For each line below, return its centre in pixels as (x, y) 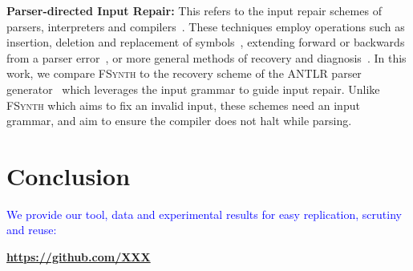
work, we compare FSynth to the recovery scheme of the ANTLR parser (184, 73)
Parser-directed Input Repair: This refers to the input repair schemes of (194, 10)
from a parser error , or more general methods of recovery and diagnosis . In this (206, 57)
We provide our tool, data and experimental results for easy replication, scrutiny (204, 214)
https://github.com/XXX (79, 257)
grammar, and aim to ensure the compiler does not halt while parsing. (179, 121)
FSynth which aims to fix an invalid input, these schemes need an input (183, 105)
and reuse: (32, 230)
